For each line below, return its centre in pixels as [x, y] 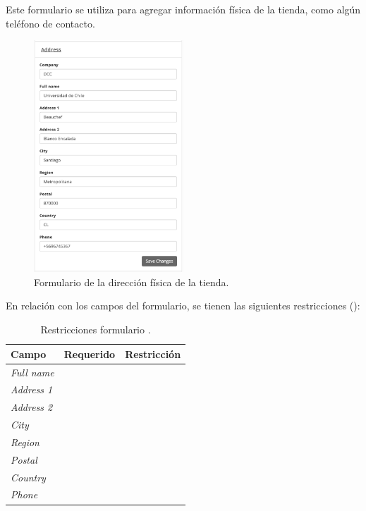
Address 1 [32, 389]
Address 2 [32, 407]
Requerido [90, 353]
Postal [24, 459]
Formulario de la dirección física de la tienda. [132, 282]
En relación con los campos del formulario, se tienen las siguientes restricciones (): [183, 306]
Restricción [153, 353]
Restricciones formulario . [96, 330]
